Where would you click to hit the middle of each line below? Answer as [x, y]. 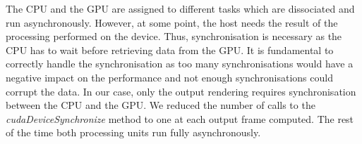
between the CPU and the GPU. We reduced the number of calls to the [161, 105]
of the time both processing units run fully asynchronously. [133, 132]
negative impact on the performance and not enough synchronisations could [169, 77]
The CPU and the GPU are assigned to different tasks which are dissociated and [180, 8]
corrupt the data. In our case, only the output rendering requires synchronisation [181, 91]
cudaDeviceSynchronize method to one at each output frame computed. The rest [180, 118]
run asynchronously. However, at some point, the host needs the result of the [172, 22]
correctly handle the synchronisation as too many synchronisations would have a [180, 64]
